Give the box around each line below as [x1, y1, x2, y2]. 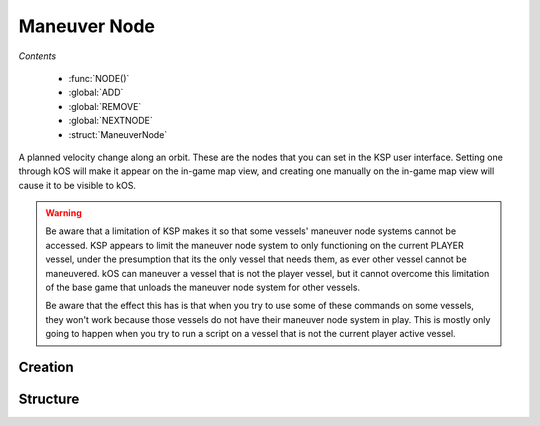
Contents [18, 50, 57, 62]
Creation [18, 359, 74, 375]
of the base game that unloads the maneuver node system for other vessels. [45, 281, 360, 294]
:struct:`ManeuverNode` [68, 128, 168, 140]
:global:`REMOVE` [68, 100, 142, 112]
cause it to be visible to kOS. [18, 179, 137, 191]
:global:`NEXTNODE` [68, 115, 154, 127]
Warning [45, 207, 82, 219]
